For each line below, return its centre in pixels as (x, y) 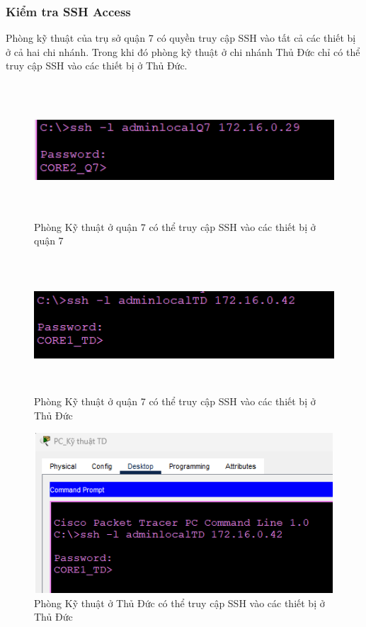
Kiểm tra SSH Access (68, 11)
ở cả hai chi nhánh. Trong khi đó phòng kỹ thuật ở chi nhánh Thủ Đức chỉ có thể (183, 51)
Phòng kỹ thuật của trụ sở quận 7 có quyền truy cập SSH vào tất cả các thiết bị (181, 38)
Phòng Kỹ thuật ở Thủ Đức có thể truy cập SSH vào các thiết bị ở (179, 603)
